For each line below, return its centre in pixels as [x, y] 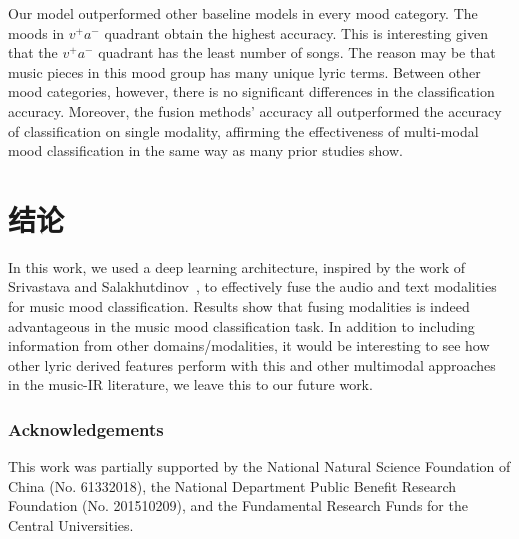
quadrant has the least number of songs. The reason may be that [297, 52]
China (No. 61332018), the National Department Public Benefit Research [232, 485]
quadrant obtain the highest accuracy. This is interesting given [296, 32]
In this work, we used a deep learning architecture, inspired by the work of [237, 266]
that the [33, 52]
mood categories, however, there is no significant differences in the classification [251, 91]
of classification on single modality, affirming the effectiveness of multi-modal [243, 130]
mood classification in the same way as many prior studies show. [205, 150]
